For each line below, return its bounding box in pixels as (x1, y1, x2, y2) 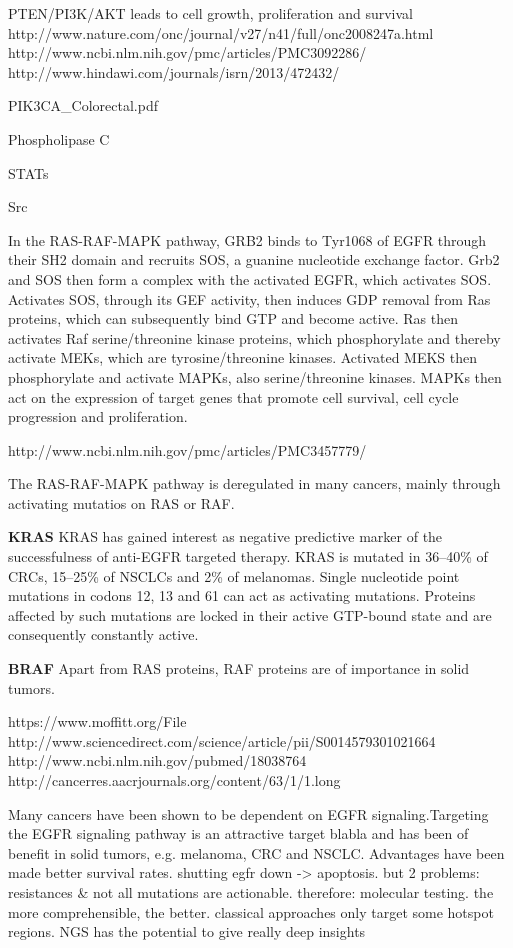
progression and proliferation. (8, 406, 188, 427)
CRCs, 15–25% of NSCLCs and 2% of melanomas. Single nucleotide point (8, 565, 460, 586)
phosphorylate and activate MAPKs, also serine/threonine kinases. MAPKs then (8, 366, 502, 387)
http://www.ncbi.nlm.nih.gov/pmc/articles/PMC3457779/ (8, 439, 367, 460)
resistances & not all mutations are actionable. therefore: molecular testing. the (8, 881, 494, 902)
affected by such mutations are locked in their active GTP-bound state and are (8, 604, 492, 625)
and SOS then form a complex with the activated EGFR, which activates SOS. (8, 268, 492, 289)
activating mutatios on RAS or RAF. (8, 492, 235, 513)
